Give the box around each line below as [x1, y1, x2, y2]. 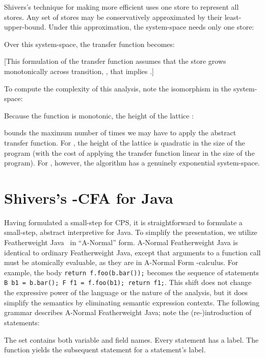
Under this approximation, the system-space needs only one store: [48, 21, 254, 32]
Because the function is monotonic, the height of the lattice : [4, 110, 194, 121]
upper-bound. [4, 21, 46, 32]
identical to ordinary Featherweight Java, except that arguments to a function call [4, 247, 261, 257]
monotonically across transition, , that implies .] [4, 65, 154, 76]
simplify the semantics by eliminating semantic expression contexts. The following [4, 297, 260, 307]
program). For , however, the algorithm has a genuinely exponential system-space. [4, 157, 260, 168]
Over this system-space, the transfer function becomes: [4, 38, 175, 49]
